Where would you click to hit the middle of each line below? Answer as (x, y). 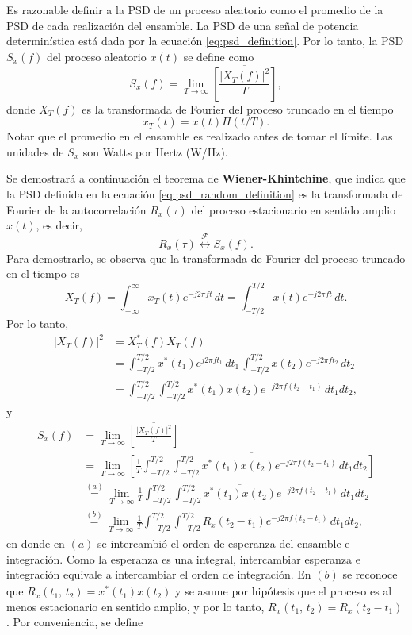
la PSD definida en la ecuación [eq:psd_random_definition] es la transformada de (205, 193)
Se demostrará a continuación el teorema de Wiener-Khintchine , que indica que (206, 178)
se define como (219, 56)
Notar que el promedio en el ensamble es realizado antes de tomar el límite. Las (200, 136)
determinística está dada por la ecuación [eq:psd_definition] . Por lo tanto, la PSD (205, 41)
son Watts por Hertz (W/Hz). (155, 151)
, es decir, (59, 225)
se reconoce (370, 574)
